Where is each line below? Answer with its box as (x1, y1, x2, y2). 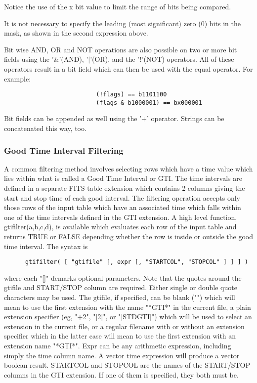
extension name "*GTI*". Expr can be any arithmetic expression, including (4, 340, 231, 351)
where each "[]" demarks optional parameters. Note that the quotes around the (4, 272, 242, 283)
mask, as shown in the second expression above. (4, 28, 148, 38)
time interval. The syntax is (4, 241, 88, 251)
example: (4, 73, 31, 84)
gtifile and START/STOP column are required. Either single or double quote (4, 282, 237, 293)
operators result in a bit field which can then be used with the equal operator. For (4, 63, 253, 74)
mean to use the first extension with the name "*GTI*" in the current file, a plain (4, 301, 251, 312)
